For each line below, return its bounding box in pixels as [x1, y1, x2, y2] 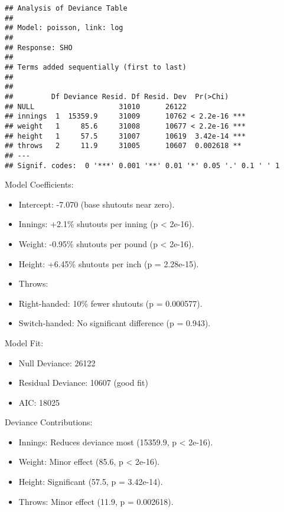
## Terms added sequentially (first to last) [5, 63, 187, 71]
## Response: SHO [5, 43, 73, 52]
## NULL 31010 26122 [5, 102, 187, 111]
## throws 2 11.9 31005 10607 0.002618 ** [5, 142, 241, 150]
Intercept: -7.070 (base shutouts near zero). [18, 198, 175, 210]
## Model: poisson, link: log [5, 24, 123, 32]
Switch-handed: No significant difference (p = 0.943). [18, 317, 211, 329]
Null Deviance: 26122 [18, 356, 96, 369]
